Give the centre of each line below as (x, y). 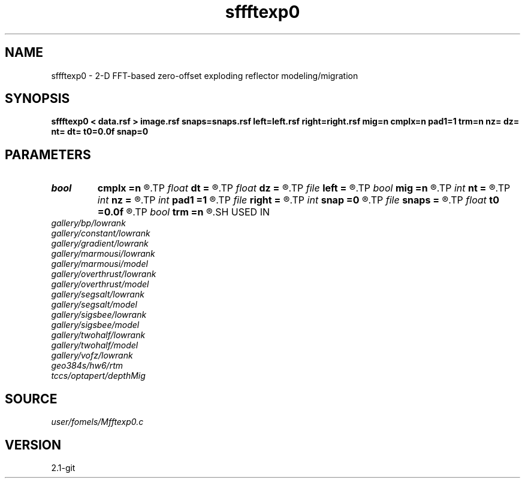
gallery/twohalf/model (95, 345)
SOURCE (31, 399)
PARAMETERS (48, 154)
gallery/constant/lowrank (101, 233)
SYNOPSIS (37, 99)
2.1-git (63, 467)
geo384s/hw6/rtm (87, 366)
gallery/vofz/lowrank (92, 356)
